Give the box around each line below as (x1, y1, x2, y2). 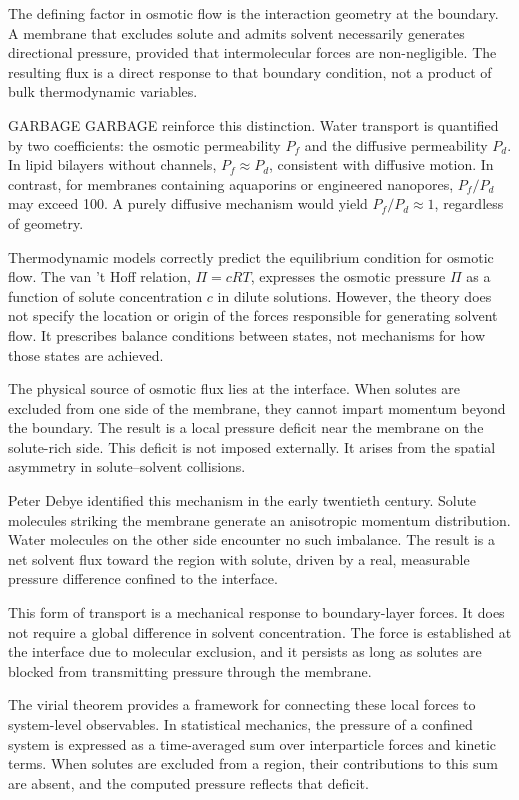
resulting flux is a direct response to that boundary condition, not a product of (8, 61, 492, 82)
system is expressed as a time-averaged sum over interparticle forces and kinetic (8, 733, 497, 754)
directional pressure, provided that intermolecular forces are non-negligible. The (8, 42, 497, 63)
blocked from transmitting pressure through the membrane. (8, 660, 372, 681)
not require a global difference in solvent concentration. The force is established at (8, 621, 512, 642)
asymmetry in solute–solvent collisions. (8, 456, 246, 477)
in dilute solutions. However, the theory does (217, 285, 492, 306)
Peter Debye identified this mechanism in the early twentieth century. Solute (8, 490, 477, 511)
